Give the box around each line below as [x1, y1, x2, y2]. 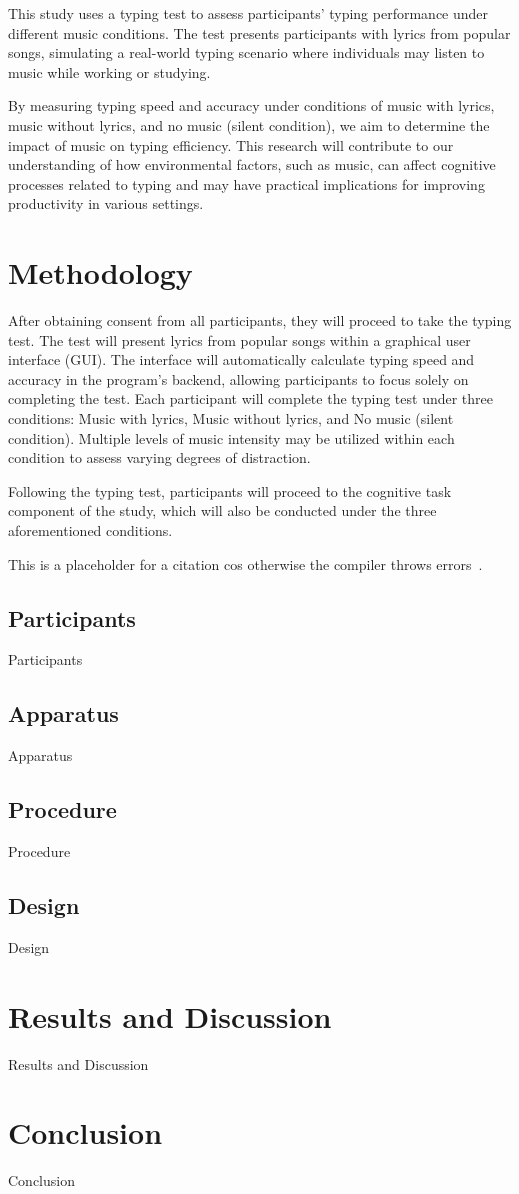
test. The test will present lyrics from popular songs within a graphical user [8, 329, 471, 350]
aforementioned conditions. [8, 520, 173, 540]
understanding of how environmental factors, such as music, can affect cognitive [8, 154, 496, 175]
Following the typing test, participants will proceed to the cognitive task [8, 480, 452, 501]
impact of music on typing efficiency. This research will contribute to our [8, 134, 454, 155]
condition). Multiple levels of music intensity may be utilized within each [8, 427, 455, 448]
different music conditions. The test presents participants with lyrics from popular [8, 22, 511, 43]
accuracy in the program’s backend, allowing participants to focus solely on [8, 368, 469, 389]
